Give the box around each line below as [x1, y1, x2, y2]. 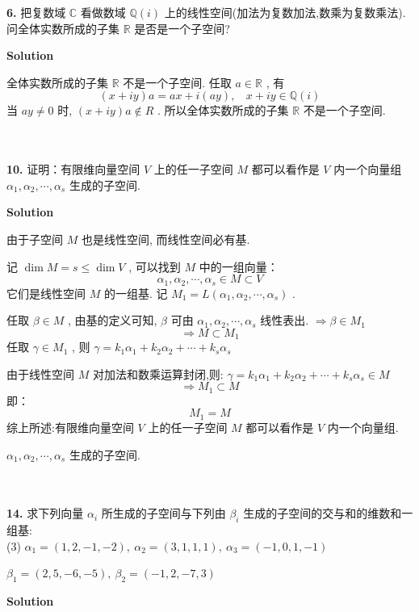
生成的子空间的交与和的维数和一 [243, 505, 413, 522]
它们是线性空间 [6, 284, 86, 301]
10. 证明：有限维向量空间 [6, 161, 140, 178]
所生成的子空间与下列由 [101, 505, 226, 522]
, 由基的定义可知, [67, 312, 157, 329]
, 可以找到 [128, 258, 181, 275]
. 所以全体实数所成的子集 [157, 102, 289, 119]
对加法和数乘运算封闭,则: [92, 365, 224, 382]
